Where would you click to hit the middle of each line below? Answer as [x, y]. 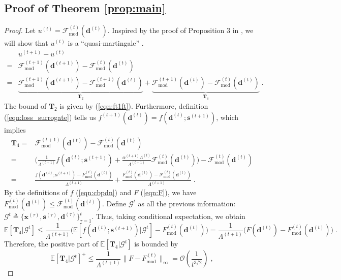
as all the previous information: [187, 204]
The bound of [25, 106]
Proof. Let [20, 30]
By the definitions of [36, 192]
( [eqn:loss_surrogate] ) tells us [50, 117]
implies [15, 129]
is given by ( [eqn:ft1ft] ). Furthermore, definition [134, 106]
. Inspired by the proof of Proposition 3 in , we [180, 30]
